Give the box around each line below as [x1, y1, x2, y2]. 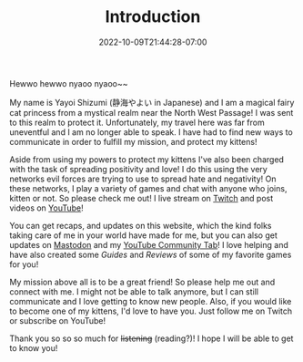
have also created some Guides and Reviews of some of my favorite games [9, 249, 292, 260]
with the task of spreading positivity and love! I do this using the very [9, 163, 268, 174]
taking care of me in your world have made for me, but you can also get [9, 230, 278, 241]
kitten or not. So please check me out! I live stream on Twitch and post [9, 192, 274, 203]
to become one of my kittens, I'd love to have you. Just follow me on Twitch [9, 305, 293, 316]
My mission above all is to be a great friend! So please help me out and [9, 276, 276, 287]
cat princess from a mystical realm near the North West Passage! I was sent [9, 107, 294, 118]
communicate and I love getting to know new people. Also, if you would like [9, 295, 292, 306]
